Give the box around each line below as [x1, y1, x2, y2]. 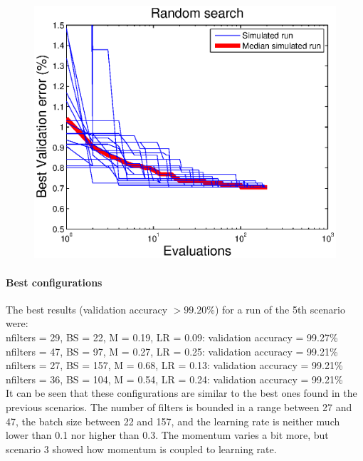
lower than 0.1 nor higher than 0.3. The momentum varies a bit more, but [6, 428, 329, 442]
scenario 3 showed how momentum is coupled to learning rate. [6, 441, 277, 456]
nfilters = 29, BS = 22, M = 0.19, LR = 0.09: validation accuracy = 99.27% [6, 330, 338, 345]
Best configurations [6, 274, 102, 289]
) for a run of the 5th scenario [214, 301, 345, 316]
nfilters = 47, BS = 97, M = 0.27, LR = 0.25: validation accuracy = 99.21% [6, 343, 338, 358]
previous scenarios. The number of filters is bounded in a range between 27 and [6, 399, 352, 414]
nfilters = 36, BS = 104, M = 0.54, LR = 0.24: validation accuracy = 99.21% [6, 371, 343, 386]
